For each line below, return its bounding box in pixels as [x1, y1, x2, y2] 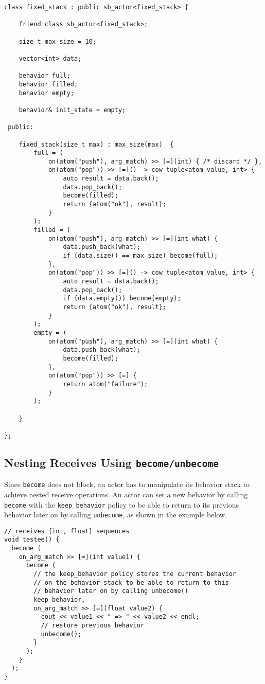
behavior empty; [19, 89, 75, 97]
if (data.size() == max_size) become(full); [63, 252, 218, 260]
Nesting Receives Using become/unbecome [4, 454, 219, 470]
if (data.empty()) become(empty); [63, 295, 181, 302]
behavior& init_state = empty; [19, 106, 126, 114]
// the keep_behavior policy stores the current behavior [33, 570, 237, 578]
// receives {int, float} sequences [4, 527, 130, 535]
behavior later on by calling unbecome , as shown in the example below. [4, 509, 227, 520]
